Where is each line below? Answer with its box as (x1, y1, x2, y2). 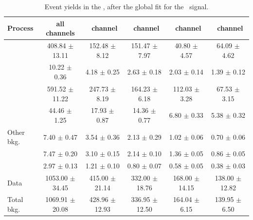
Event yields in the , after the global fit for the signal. (44, 1, 209, 11)
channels (46, 28, 75, 38)
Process (7, 23, 34, 33)
